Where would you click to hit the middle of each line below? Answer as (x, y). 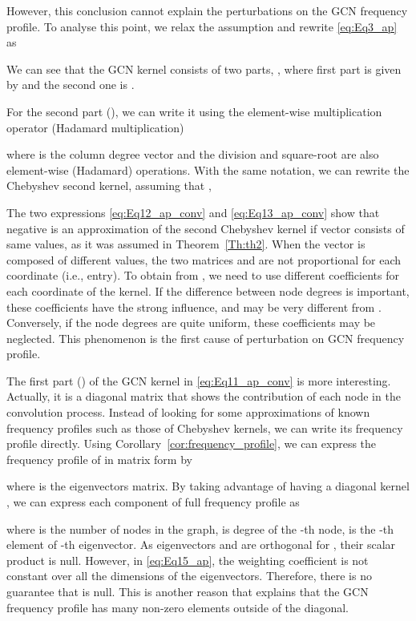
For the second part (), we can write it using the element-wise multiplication (194, 111)
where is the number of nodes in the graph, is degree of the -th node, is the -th (200, 528)
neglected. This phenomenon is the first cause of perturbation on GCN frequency (206, 338)
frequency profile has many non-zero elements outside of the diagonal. (178, 607)
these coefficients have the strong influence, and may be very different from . (194, 306)
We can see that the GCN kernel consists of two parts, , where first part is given (204, 69)
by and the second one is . (71, 85)
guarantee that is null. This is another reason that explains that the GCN (188, 591)
